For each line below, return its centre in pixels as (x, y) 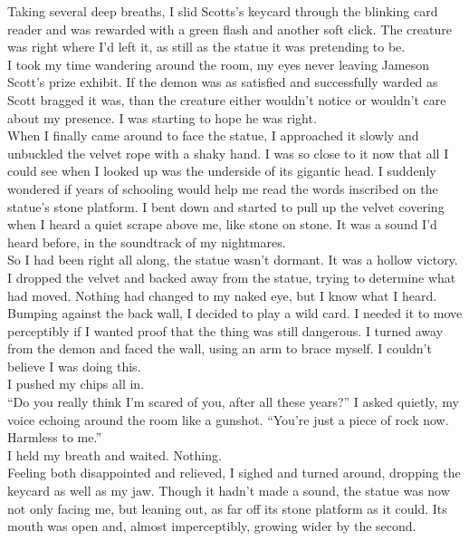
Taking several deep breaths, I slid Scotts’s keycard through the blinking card (223, 11)
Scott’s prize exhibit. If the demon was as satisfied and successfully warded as (223, 82)
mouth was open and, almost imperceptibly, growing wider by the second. (212, 526)
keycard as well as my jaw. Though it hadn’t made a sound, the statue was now (229, 491)
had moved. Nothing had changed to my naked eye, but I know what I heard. (222, 295)
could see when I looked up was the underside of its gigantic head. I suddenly (222, 171)
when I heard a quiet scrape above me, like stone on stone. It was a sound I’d (222, 224)
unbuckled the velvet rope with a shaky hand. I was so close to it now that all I (228, 153)
